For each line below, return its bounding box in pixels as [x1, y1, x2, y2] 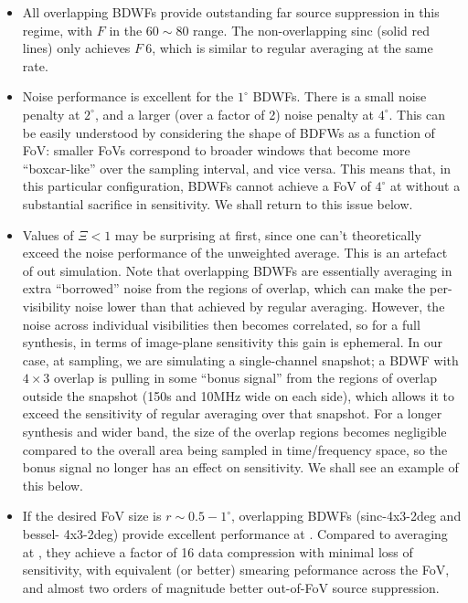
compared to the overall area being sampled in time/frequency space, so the [22, 439, 448, 459]
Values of [22, 225, 74, 244]
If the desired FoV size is [22, 506, 162, 525]
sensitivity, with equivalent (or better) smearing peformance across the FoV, [22, 560, 450, 579]
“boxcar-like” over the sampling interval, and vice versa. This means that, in [22, 158, 452, 177]
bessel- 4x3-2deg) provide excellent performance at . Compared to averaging [22, 524, 448, 544]
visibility [22, 296, 71, 315]
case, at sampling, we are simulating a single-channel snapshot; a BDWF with [22, 350, 459, 369]
